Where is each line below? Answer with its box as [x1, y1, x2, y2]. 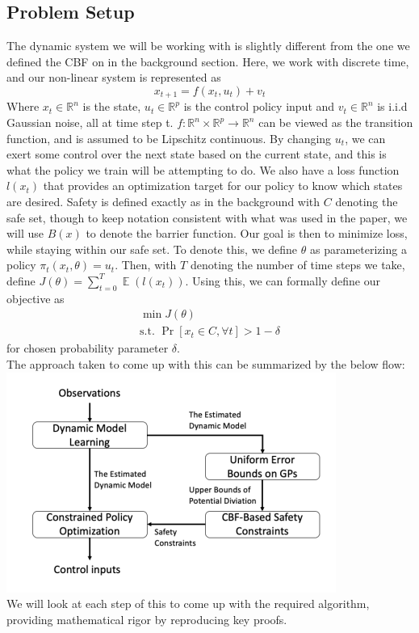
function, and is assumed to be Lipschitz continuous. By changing [6, 129, 332, 146]
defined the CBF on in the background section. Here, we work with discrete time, [6, 53, 409, 70]
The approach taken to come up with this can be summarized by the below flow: [6, 356, 405, 373]
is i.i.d [377, 98, 408, 115]
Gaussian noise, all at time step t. [6, 114, 174, 131]
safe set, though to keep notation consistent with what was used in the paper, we [6, 209, 408, 226]
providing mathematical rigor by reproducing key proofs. [6, 610, 287, 627]
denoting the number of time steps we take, [190, 256, 405, 273]
